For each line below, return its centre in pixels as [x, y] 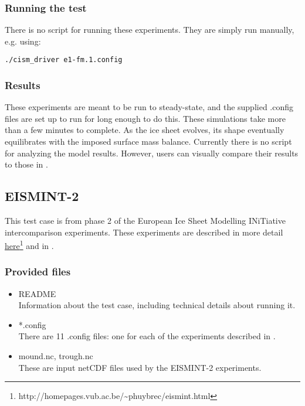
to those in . [26, 164]
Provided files [38, 272]
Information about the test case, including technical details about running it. [157, 305]
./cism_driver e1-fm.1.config [64, 60]
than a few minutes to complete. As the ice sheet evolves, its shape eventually [145, 130]
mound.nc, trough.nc [56, 356]
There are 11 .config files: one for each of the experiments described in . [147, 336]
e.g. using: [23, 41]
